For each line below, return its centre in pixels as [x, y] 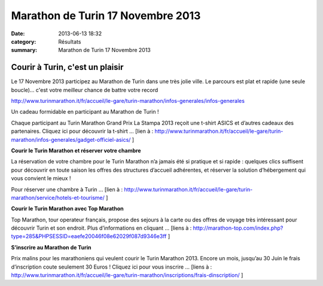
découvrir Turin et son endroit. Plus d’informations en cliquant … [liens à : [101, 228]
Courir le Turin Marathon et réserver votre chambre [76, 150]
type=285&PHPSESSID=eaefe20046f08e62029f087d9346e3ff [89, 236]
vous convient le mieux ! [41, 178]
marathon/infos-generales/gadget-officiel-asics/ [71, 139]
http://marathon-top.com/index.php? [238, 228]
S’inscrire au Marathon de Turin [51, 247]
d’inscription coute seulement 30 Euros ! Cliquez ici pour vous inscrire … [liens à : [112, 267]
